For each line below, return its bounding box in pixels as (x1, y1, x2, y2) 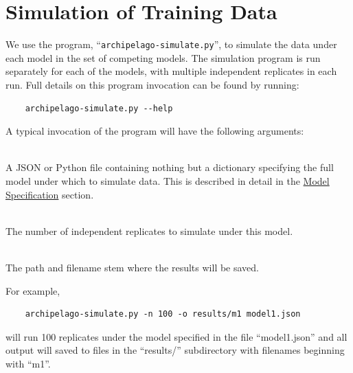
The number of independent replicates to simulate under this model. (5, 223, 293, 238)
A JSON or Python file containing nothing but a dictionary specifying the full (5, 160, 334, 174)
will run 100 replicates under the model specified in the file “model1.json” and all (5, 329, 348, 343)
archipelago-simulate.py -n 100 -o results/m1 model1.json (25, 309, 301, 319)
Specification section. (5, 187, 94, 201)
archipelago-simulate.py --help (25, 103, 173, 113)
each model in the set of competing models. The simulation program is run (5, 50, 321, 65)
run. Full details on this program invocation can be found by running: (5, 77, 299, 91)
